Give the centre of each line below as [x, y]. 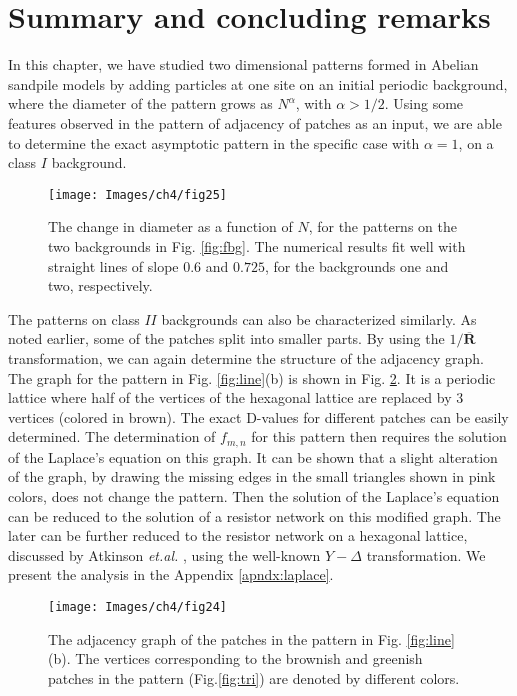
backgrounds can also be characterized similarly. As [319, 318]
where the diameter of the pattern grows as [140, 103]
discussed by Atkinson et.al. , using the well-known [164, 554]
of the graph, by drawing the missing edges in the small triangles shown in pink [252, 476]
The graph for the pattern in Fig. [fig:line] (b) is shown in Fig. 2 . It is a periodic [252, 377]
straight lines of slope [113, 265]
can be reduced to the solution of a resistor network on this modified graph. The [254, 515]
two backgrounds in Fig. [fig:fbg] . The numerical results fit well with [257, 245]
